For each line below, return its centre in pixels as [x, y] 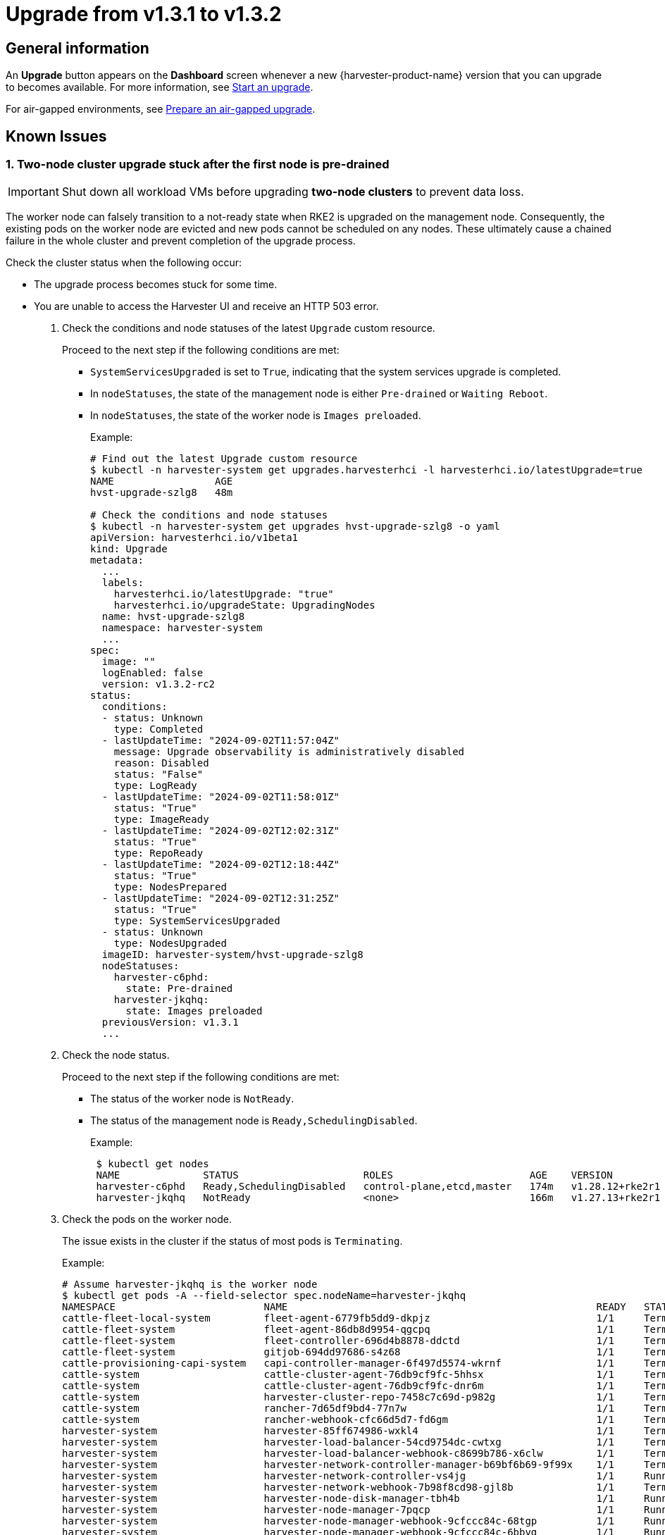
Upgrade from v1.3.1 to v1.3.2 [144, 14]
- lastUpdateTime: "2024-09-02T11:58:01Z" [221, 797]
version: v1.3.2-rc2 [159, 684]
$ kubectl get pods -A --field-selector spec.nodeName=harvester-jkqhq [264, 1296]
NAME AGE [162, 481]
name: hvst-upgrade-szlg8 [173, 617]
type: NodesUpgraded [170, 944]
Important [33, 192]
